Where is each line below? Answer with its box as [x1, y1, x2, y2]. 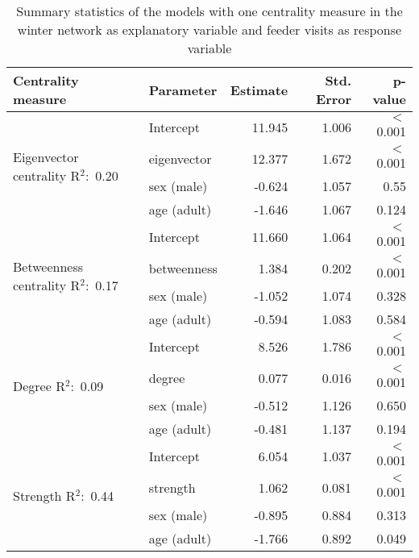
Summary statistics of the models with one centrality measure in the [16, 2, 403, 20]
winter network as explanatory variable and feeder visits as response [17, 20, 402, 39]
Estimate [230, 80, 288, 99]
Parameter [148, 80, 218, 99]
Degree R [13, 376, 65, 395]
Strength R [13, 485, 76, 505]
